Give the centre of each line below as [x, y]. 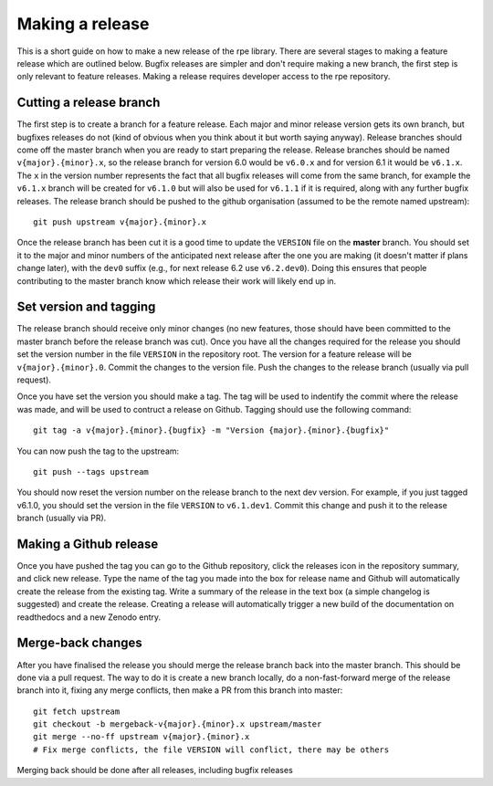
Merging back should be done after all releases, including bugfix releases [155, 770]
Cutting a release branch [89, 103]
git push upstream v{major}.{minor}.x [120, 222]
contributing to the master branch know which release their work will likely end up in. [177, 281]
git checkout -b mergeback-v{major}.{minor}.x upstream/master [178, 724]
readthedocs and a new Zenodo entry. [89, 617]
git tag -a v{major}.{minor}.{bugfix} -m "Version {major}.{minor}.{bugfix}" [211, 430]
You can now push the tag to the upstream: [98, 451]
